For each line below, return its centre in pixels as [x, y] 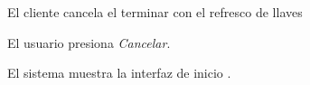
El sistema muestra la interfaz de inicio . [119, 73]
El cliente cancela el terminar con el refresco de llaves [155, 12]
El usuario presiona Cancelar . [89, 42]
